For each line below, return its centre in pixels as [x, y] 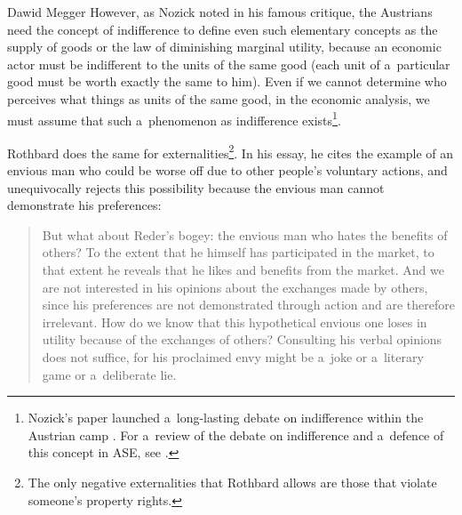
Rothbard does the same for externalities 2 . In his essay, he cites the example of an [231, 151]
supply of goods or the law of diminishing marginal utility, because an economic [224, 47]
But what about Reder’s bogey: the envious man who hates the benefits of [245, 234]
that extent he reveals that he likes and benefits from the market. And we [243, 270]
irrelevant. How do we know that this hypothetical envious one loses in [235, 322]
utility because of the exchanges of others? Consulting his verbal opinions [242, 339]
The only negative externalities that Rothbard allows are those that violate [232, 482]
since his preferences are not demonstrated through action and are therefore [248, 305]
